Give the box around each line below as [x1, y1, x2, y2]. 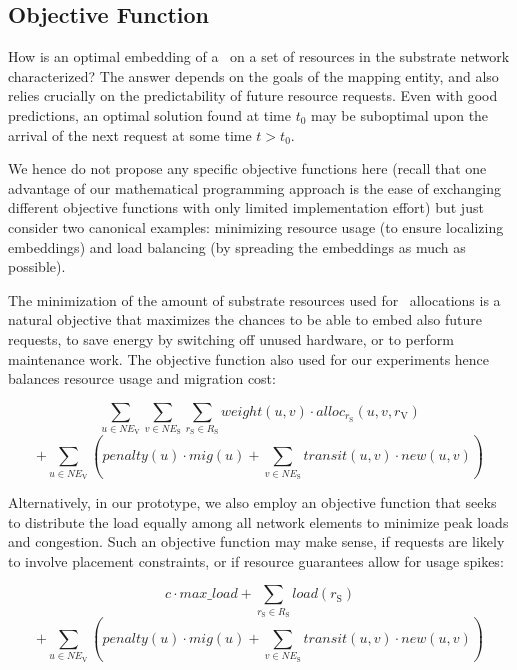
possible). [8, 256, 66, 277]
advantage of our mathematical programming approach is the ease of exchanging [8, 177, 502, 198]
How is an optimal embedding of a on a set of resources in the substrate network [8, 46, 510, 67]
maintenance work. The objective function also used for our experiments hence [8, 348, 490, 369]
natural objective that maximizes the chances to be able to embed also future [8, 309, 482, 330]
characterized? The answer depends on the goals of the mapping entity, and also [8, 65, 499, 86]
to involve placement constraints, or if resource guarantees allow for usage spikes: [8, 550, 504, 571]
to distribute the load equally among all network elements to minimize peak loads [8, 511, 509, 532]
